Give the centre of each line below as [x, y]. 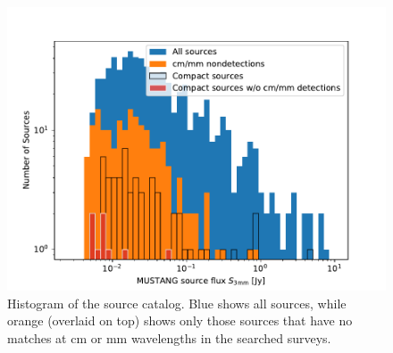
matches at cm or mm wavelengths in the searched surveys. [169, 337]
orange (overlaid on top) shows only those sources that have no [180, 320]
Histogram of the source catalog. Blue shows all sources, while [177, 303]
